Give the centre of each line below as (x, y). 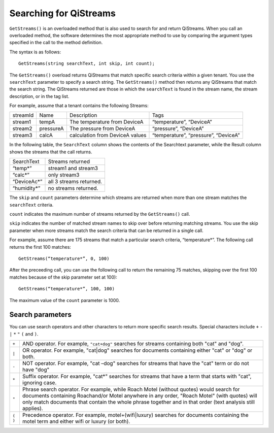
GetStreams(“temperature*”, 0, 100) (64, 258)
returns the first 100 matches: (40, 247)
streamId (23, 115)
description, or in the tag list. (39, 96)
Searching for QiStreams (63, 13)
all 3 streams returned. (75, 182)
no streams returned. (73, 188)
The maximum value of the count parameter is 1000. (65, 300)
